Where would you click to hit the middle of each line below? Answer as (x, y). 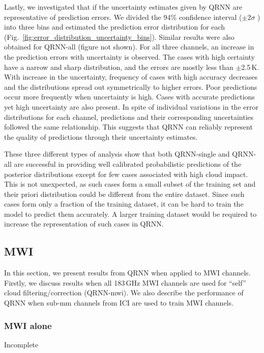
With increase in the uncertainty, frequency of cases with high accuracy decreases (131, 77)
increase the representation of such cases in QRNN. (84, 224)
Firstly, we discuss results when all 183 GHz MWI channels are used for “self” (125, 282)
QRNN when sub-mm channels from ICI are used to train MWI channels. (119, 303)
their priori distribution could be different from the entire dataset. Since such (124, 194)
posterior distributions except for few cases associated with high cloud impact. (126, 174)
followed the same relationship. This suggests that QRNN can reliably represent (128, 127)
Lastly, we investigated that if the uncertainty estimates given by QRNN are (123, 7)
